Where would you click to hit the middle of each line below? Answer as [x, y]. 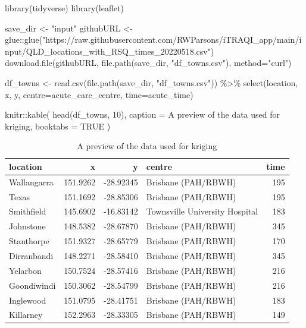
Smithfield [28, 211]
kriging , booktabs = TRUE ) [58, 126]
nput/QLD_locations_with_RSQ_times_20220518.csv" [108, 51]
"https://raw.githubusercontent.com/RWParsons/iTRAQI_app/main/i [172, 40]
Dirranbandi [31, 256]
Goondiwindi [32, 285]
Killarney [26, 315]
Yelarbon [25, 270]
